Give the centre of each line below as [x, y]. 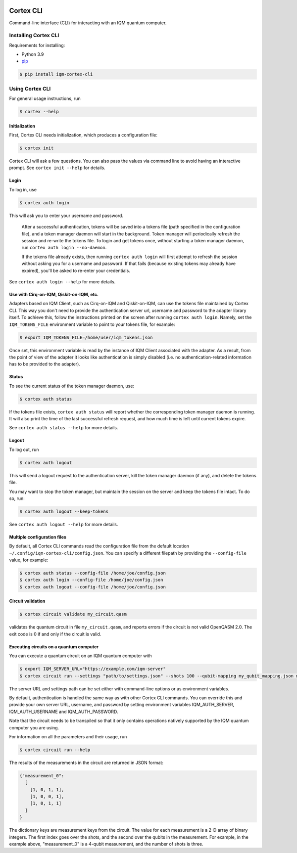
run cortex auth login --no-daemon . [64, 248]
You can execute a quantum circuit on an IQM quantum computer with [80, 656]
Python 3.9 [33, 54]
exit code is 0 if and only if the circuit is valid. [55, 634]
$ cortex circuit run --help [55, 750]
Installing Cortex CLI [34, 36]
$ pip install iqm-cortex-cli [56, 74]
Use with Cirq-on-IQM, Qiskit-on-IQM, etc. [54, 294]
